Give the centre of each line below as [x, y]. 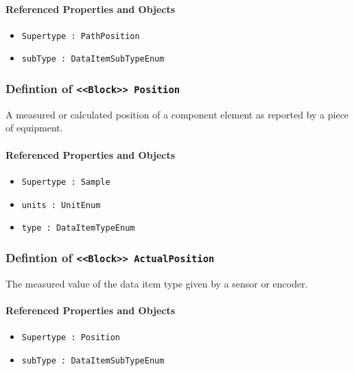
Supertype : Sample [66, 182]
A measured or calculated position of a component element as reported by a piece [177, 114]
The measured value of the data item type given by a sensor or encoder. [157, 283]
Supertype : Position [71, 338]
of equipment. [34, 128]
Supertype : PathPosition [81, 36]
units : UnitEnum [61, 205]
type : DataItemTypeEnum [78, 228]
